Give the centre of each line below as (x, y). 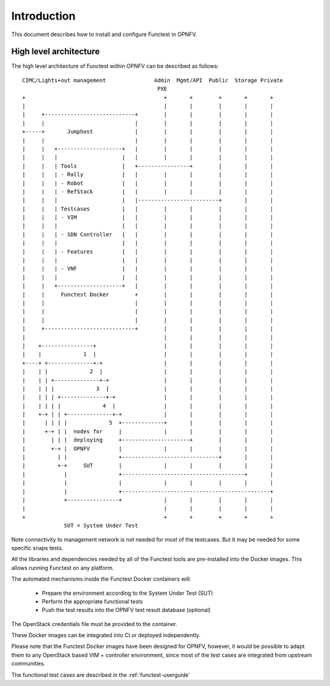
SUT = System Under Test (101, 526)
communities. (28, 663)
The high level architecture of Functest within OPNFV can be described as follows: (115, 66)
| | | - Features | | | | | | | (148, 252)
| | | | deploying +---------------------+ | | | (148, 440)
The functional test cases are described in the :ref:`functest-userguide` (101, 675)
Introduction (43, 16)
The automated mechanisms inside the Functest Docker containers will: (101, 579)
